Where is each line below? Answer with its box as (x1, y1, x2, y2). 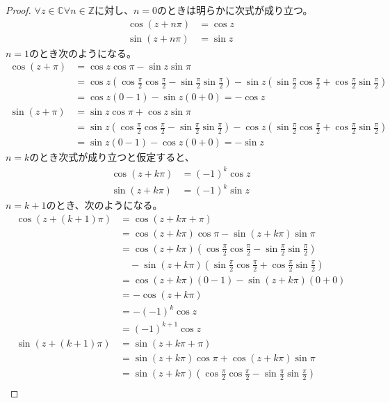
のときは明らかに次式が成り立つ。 (157, 3, 313, 17)
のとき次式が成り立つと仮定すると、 (29, 150, 195, 164)
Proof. (6, 3, 31, 17)
